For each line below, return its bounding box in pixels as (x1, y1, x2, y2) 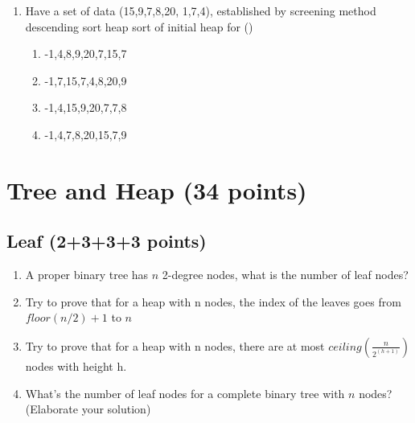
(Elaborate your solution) (25, 400, 151, 417)
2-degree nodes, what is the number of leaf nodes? (162, 266, 409, 283)
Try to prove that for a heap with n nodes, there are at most (25, 337, 325, 354)
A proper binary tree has (25, 266, 149, 283)
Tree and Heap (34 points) (6, 173, 307, 206)
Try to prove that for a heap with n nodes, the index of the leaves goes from (25, 293, 401, 310)
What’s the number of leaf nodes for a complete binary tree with (25, 384, 345, 401)
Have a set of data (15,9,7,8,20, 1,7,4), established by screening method (25, 2, 376, 18)
